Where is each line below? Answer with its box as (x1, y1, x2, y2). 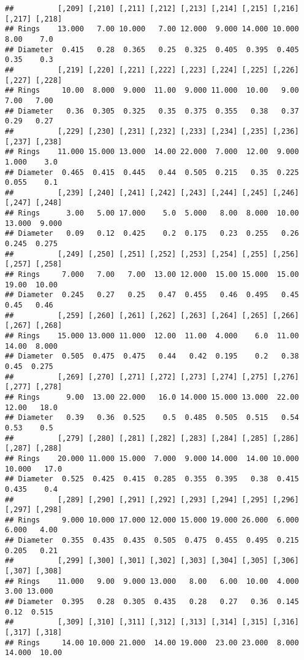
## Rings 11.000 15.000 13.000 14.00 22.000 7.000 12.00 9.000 (5, 147, 299, 157)
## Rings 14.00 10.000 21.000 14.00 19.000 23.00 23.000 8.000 (5, 638, 299, 647)
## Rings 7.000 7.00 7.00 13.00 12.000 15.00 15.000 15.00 (5, 270, 299, 279)
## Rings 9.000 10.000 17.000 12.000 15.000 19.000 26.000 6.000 (5, 515, 299, 524)
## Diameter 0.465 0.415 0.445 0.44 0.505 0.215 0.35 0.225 (5, 168, 299, 177)
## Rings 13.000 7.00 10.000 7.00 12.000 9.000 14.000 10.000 (5, 25, 299, 34)
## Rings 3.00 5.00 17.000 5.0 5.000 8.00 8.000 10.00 (5, 209, 299, 218)
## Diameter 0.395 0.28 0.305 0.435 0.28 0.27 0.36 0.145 (5, 597, 299, 607)
